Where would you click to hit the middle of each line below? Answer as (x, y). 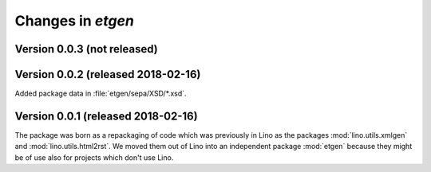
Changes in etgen (75, 21)
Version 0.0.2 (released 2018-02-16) (108, 74)
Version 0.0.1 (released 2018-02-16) (107, 116)
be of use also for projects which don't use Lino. (94, 157)
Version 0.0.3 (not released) (87, 49)
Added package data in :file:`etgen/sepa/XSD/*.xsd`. (101, 94)
